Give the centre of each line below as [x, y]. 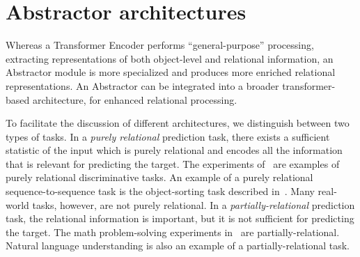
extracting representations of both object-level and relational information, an [170, 58]
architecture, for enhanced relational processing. [135, 99]
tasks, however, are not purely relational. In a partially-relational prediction [194, 204]
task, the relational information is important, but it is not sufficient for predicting [180, 218]
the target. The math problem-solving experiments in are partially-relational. [173, 232]
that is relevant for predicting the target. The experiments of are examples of [173, 163]
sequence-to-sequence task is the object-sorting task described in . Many [160, 191]
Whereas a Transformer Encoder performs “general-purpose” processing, [160, 45]
